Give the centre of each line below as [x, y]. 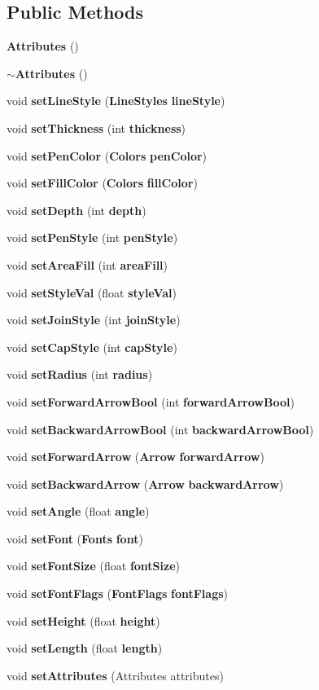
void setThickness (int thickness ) [96, 127]
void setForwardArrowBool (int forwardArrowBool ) [151, 401]
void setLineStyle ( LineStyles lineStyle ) [116, 101]
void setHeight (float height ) [83, 620]
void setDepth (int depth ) [76, 210]
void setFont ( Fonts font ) [75, 538]
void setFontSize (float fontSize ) [94, 566]
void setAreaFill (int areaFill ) [87, 264]
